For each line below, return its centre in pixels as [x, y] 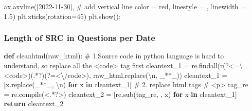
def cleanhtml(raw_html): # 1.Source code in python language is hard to [114, 56]
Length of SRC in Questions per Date [80, 38]
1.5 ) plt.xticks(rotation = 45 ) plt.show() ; [62, 16]
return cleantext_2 [34, 103]
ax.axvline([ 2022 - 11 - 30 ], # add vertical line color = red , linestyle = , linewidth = [125, 6]
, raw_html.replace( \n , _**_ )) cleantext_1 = [158, 75]
